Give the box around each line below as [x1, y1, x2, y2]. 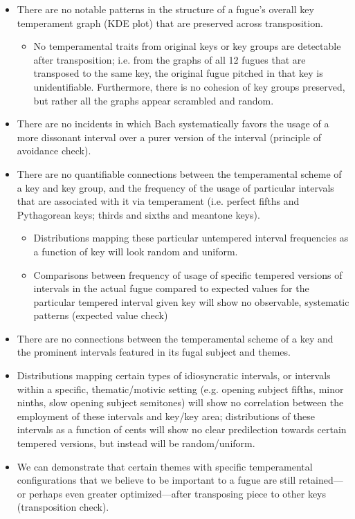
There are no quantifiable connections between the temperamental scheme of [17, 166, 342, 181]
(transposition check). [17, 500, 109, 514]
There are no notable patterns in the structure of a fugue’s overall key [17, 2, 314, 16]
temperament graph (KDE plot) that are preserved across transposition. [17, 15, 323, 30]
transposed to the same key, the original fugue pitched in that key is [33, 66, 323, 80]
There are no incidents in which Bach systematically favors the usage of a [17, 116, 329, 131]
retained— [298, 473, 343, 487]
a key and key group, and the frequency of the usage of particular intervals [17, 180, 334, 194]
